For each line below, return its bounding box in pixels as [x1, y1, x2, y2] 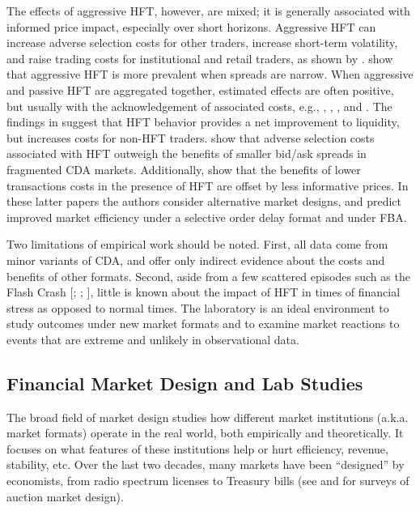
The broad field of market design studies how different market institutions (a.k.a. [6, 408, 409, 425]
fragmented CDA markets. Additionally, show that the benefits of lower [6, 160, 361, 177]
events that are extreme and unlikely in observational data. [6, 330, 299, 347]
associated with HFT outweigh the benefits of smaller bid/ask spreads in [6, 145, 367, 162]
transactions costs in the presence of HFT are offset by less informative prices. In [6, 177, 409, 194]
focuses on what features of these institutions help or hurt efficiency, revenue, [6, 440, 388, 457]
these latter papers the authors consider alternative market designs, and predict [6, 193, 402, 210]
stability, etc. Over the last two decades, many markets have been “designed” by [6, 456, 405, 473]
